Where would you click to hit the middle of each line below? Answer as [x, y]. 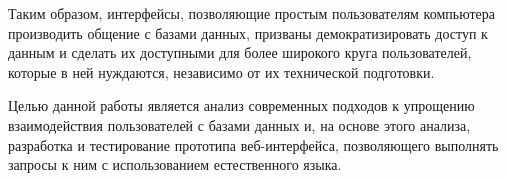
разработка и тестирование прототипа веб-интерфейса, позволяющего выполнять [253, 144]
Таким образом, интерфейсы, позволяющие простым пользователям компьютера [251, 13]
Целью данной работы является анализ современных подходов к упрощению [241, 105]
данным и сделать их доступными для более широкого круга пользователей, [240, 52]
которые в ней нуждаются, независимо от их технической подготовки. [221, 71]
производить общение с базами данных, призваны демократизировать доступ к [248, 32]
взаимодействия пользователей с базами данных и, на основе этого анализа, [239, 124]
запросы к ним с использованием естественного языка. [175, 164]
